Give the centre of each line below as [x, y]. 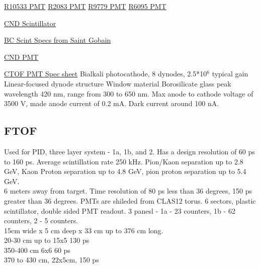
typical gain [230, 74]
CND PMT [21, 57]
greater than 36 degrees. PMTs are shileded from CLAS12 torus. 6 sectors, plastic [130, 200]
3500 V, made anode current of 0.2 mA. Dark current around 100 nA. [112, 103]
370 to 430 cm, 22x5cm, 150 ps [52, 260]
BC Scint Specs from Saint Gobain [58, 40]
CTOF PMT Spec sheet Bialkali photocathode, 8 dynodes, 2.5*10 [106, 74]
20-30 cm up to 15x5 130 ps [47, 240]
